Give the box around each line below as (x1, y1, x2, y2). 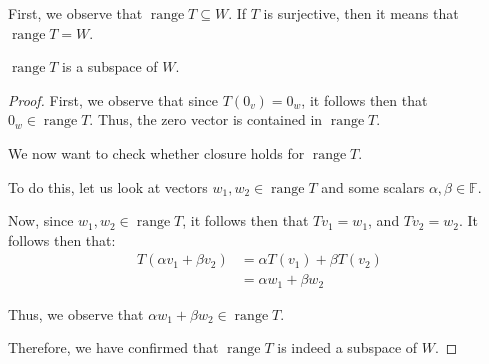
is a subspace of (62, 56, 158, 77)
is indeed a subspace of (277, 337, 418, 358)
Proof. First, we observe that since (8, 89, 219, 110)
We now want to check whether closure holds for (8, 142, 305, 163)
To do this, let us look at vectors (8, 176, 208, 197)
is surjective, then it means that (263, 3, 459, 23)
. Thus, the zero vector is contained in (89, 109, 323, 130)
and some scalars (321, 176, 425, 197)
